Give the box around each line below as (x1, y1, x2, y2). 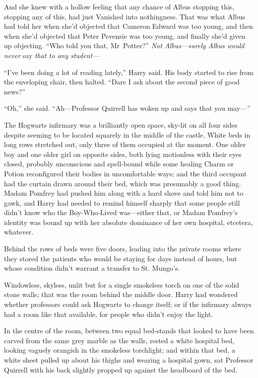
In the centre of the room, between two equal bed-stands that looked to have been (4, 325, 254, 336)
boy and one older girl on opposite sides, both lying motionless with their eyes (4, 149, 242, 159)
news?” (4, 86, 25, 96)
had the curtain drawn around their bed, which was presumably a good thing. (4, 178, 241, 188)
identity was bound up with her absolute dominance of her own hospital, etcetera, (4, 217, 253, 227)
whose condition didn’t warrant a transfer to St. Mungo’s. (4, 263, 180, 273)
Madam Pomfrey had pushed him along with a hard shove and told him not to (4, 188, 244, 198)
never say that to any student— (4, 50, 100, 60)
